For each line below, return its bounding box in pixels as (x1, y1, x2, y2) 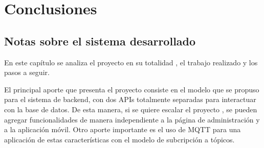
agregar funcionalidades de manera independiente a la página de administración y (4, 114, 260, 125)
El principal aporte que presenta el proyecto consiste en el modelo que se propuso (4, 84, 259, 94)
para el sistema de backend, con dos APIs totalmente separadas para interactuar (4, 94, 256, 105)
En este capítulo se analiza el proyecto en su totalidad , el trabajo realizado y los (4, 57, 258, 67)
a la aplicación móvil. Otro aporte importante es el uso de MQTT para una (4, 124, 241, 135)
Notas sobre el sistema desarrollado (4, 33, 196, 48)
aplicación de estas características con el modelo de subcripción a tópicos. (4, 134, 235, 144)
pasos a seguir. (4, 67, 50, 78)
